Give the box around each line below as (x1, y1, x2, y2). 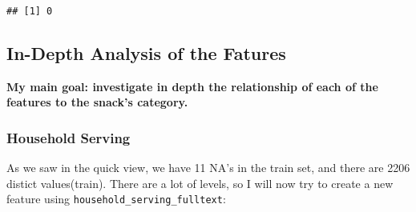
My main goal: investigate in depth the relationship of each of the (6, 78, 378, 94)
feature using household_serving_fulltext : (6, 190, 226, 207)
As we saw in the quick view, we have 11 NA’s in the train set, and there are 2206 (6, 159, 410, 176)
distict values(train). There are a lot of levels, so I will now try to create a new (6, 174, 394, 191)
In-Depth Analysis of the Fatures (6, 41, 286, 66)
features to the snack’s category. (6, 94, 188, 110)
